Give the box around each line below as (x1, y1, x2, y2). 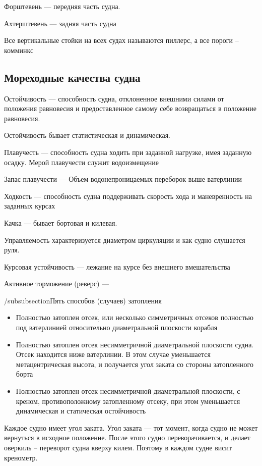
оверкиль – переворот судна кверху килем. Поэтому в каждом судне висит (4, 442, 232, 453)
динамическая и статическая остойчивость (16, 405, 146, 416)
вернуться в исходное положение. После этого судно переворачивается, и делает (4, 432, 250, 443)
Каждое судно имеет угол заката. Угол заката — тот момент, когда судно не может (4, 422, 258, 433)
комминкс (4, 44, 34, 55)
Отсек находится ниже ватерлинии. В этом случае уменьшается (16, 349, 211, 359)
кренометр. (4, 452, 38, 462)
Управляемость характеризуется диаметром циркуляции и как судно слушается (4, 234, 245, 245)
